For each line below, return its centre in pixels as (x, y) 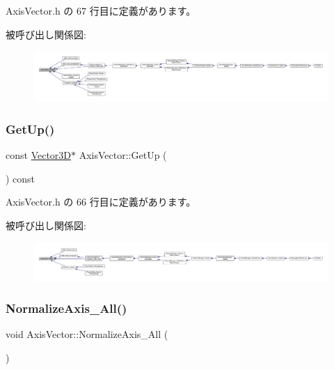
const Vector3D (39, 155)
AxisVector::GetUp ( (123, 155)
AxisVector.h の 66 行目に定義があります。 (101, 202)
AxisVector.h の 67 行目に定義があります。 (101, 10)
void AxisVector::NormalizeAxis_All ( (87, 334)
